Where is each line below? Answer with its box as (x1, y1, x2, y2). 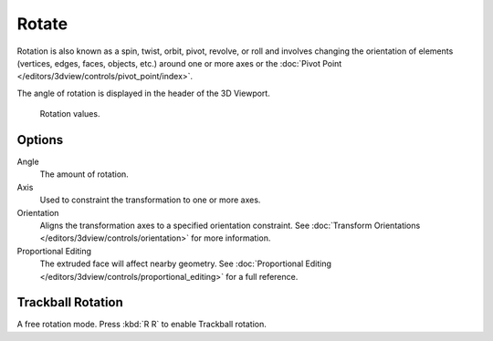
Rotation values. (39, 108, 100, 119)
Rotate (16, 14, 68, 34)
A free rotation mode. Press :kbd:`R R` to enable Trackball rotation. (16, 319, 267, 330)
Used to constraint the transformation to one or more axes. (39, 194, 261, 205)
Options (16, 132, 64, 148)
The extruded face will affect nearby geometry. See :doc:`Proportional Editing (39, 258, 332, 269)
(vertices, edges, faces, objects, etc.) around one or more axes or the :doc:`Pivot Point (16, 57, 342, 68)
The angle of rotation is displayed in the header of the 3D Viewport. (16, 88, 271, 98)
